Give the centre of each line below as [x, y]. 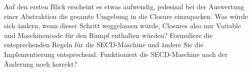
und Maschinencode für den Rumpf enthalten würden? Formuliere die [108, 35]
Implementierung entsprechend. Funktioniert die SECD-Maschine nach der [116, 54]
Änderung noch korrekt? [41, 63]
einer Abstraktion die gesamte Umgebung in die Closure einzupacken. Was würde [126, 16]
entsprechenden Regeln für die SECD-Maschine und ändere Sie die [104, 45]
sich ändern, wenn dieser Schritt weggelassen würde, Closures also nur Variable [123, 26]
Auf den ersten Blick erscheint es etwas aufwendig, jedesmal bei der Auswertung [124, 6]
